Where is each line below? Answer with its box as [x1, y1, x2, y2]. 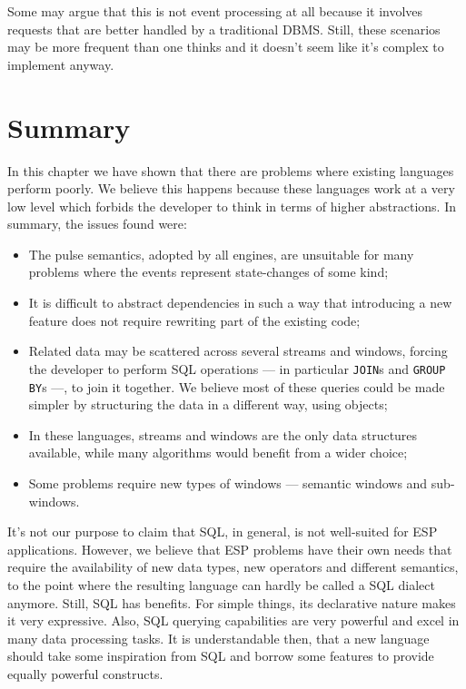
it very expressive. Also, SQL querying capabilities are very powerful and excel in [7, 611, 460, 630]
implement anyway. [7, 54, 114, 74]
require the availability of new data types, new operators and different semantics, [7, 557, 459, 576]
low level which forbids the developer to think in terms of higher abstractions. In [7, 196, 457, 215]
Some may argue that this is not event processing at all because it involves [7, 2, 423, 20]
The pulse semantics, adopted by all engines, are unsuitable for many [28, 244, 414, 263]
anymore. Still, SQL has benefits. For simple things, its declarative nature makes [7, 593, 456, 612]
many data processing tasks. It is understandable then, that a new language [7, 628, 430, 647]
